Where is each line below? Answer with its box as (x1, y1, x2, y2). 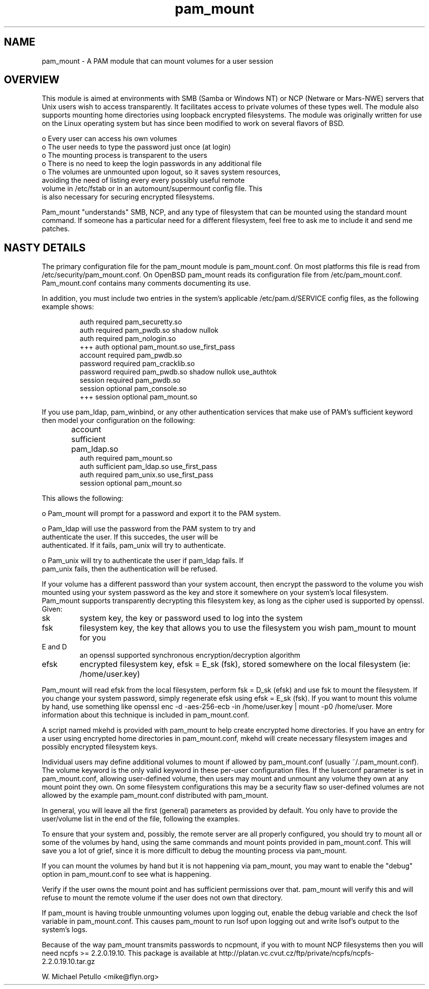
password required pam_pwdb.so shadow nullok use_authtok (79, 368, 277, 376)
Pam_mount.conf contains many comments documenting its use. (42, 279, 251, 288)
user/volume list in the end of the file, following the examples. (42, 815, 240, 823)
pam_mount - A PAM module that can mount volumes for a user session (42, 56, 274, 65)
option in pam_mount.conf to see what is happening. (42, 870, 212, 879)
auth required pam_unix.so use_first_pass (79, 470, 214, 479)
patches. (42, 224, 70, 233)
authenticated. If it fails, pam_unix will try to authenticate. (42, 541, 226, 550)
